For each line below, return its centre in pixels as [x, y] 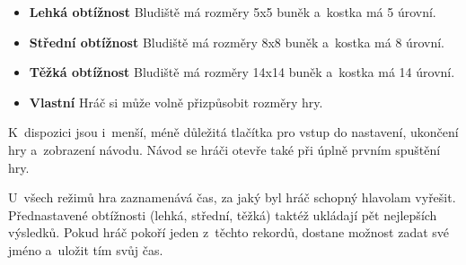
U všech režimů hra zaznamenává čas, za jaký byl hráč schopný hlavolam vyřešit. [232, 197]
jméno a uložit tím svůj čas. [86, 249]
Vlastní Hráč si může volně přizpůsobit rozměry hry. [176, 102]
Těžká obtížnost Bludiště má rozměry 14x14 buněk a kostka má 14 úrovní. [242, 72]
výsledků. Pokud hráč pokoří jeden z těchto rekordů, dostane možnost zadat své [229, 232]
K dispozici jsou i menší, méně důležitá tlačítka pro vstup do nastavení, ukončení [233, 132]
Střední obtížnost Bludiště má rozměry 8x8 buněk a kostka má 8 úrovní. [237, 42]
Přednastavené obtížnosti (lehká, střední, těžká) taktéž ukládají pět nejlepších [223, 214]
